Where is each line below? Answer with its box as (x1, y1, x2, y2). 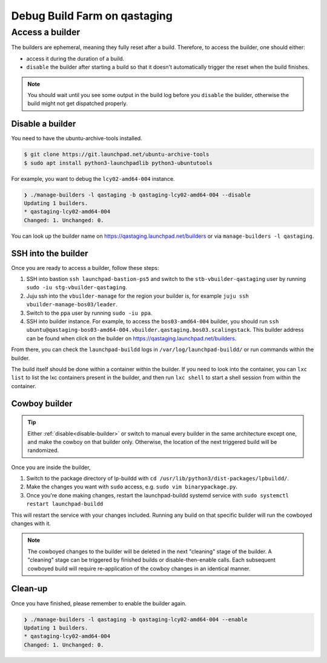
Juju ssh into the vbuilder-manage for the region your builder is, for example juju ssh (26, 292, 249, 300)
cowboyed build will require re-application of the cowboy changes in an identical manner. (27, 565, 251, 572)
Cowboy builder (11, 398, 73, 409)
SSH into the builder (11, 248, 88, 258)
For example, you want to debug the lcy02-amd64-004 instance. (11, 175, 175, 182)
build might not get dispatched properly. (27, 100, 128, 107)
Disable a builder (11, 119, 76, 129)
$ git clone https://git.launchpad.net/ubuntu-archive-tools (24, 151, 210, 158)
